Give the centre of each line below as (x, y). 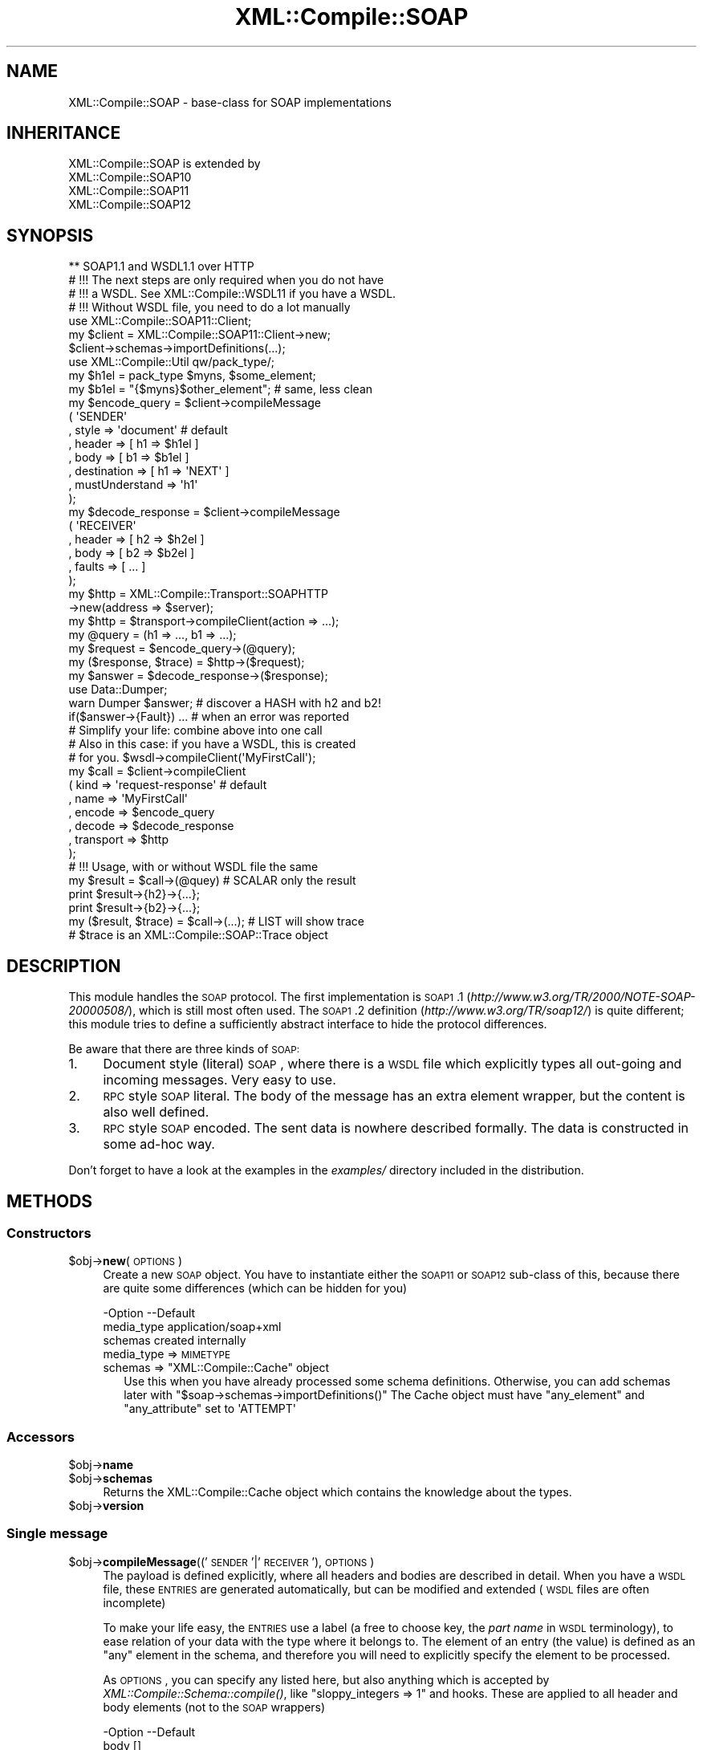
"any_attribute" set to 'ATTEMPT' (210, 1409)
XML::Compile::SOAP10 (130, 177)
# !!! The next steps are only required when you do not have (226, 280)
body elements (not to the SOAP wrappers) (214, 1707)
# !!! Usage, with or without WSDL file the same (193, 867)
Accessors (41, 1437)
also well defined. (156, 1112)
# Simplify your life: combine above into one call (195, 731)
